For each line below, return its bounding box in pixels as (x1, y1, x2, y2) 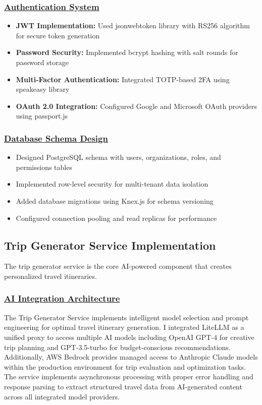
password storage (16, 57, 69, 67)
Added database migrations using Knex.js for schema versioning (16, 195, 214, 206)
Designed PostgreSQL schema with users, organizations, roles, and (16, 152, 221, 162)
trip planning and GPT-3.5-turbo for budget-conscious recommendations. (4, 341, 231, 352)
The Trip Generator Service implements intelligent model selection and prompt (4, 312, 249, 322)
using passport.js (16, 110, 68, 121)
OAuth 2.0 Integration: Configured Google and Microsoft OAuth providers (16, 100, 257, 111)
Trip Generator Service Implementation (4, 237, 216, 253)
